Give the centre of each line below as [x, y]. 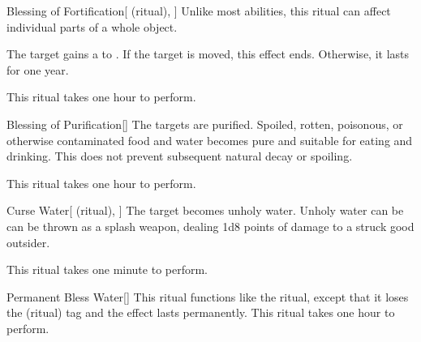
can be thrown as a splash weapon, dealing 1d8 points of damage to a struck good [210, 226]
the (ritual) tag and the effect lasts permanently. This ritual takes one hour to [201, 312]
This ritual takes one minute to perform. [107, 269]
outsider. [28, 242]
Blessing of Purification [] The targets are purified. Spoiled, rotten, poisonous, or [205, 124]
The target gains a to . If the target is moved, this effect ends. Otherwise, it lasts [208, 54]
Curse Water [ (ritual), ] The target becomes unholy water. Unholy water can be [205, 210]
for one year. [38, 69]
